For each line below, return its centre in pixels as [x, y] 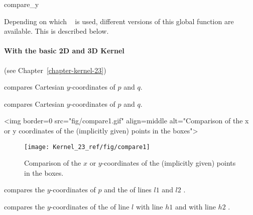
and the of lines [128, 190]
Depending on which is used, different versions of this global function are [119, 21]
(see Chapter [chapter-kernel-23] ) [55, 70]
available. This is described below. [56, 31]
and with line [195, 206]
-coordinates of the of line [90, 206]
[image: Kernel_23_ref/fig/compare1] [87, 147]
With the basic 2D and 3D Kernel [64, 51]
